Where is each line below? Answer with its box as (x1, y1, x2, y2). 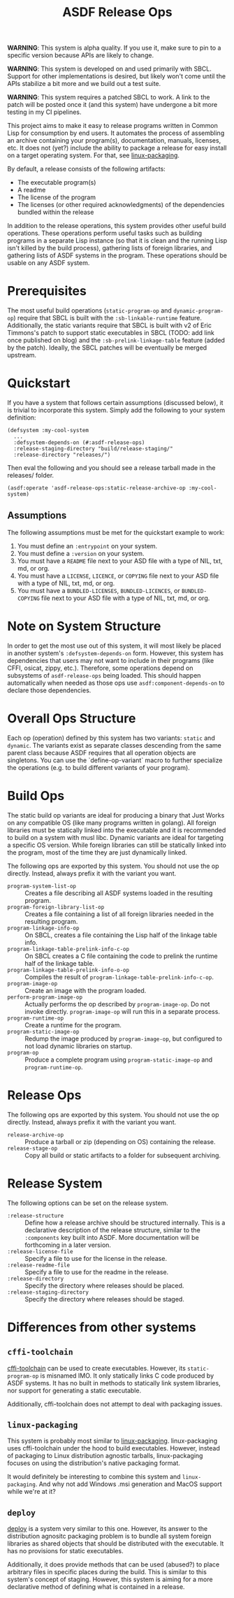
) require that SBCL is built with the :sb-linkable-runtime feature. (13, 314, 203, 322)
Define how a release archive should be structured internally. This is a (24, 1218, 226, 1227)
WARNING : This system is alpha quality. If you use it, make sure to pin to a (7, 43, 221, 52)
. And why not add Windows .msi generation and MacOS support (35, 1480, 222, 1488)
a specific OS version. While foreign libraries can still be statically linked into (7, 841, 227, 849)
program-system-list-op (7, 883, 77, 890)
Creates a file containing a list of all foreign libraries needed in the (24, 910, 214, 918)
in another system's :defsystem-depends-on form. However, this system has (7, 648, 224, 657)
